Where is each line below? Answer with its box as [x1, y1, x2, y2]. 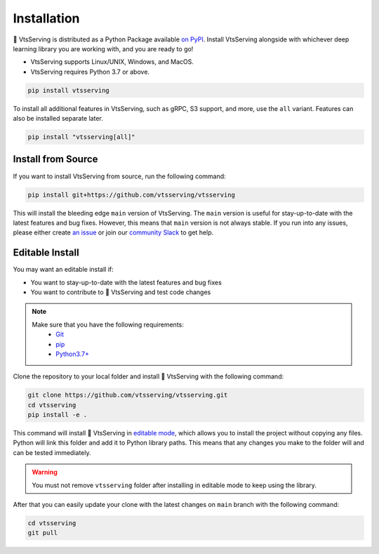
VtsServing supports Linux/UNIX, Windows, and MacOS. [30, 58, 194, 66]
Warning [32, 468, 58, 477]
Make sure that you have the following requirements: [32, 320, 184, 329]
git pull [27, 529, 58, 537]
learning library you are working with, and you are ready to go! [13, 44, 194, 53]
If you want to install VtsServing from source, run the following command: [13, 172, 226, 180]
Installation [13, 11, 80, 26]
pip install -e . [27, 411, 88, 419]
